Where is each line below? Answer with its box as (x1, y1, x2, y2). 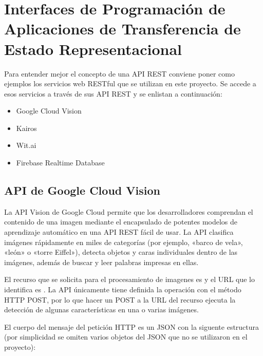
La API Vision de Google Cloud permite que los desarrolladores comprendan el (4, 206, 253, 217)
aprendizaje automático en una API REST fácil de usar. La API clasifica (4, 227, 234, 237)
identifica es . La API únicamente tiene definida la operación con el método (4, 284, 241, 295)
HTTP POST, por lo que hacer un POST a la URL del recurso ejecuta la (4, 294, 236, 305)
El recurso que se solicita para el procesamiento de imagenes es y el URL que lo (4, 274, 255, 285)
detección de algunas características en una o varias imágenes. (4, 304, 199, 315)
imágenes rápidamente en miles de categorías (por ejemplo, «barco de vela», (4, 236, 243, 247)
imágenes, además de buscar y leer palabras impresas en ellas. (4, 256, 199, 267)
